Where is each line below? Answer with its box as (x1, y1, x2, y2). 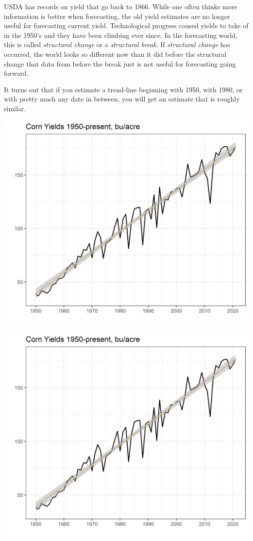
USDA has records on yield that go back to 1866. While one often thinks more (4, 1, 237, 11)
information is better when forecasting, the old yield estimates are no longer (4, 11, 230, 21)
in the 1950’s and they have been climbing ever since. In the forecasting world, (4, 30, 237, 40)
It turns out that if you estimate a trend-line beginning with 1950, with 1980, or (4, 84, 243, 94)
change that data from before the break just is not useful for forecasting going (4, 58, 236, 68)
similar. (4, 103, 26, 113)
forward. (4, 68, 29, 78)
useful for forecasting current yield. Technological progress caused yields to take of (4, 20, 249, 31)
